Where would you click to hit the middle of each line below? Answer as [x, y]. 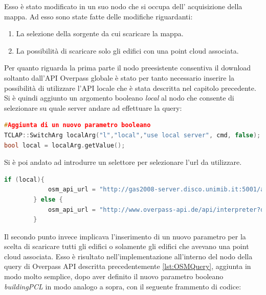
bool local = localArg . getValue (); [65, 145]
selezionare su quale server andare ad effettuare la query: [93, 107]
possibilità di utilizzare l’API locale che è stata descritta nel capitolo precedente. [130, 88]
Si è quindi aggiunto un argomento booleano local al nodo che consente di [119, 98]
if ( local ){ [24, 179]
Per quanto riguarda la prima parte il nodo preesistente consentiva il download [128, 68]
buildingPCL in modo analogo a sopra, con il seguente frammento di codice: [123, 286]
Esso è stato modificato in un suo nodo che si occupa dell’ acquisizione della [123, 6]
